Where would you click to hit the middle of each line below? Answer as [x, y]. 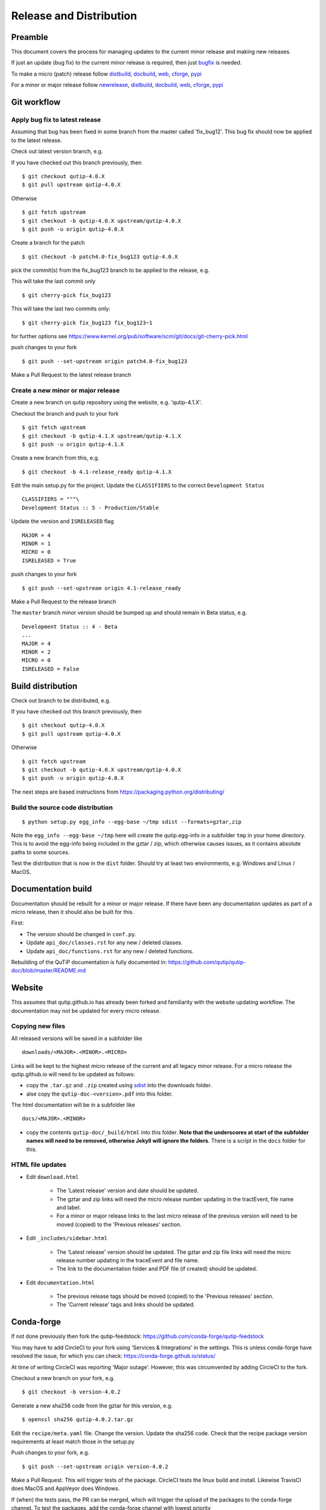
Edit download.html [53, 1177]
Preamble [30, 37]
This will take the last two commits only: [61, 309]
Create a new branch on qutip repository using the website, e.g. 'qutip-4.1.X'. [107, 402]
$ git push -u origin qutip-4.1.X [73, 444]
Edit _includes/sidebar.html [67, 1238]
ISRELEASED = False [51, 669]
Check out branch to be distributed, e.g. [61, 700]
